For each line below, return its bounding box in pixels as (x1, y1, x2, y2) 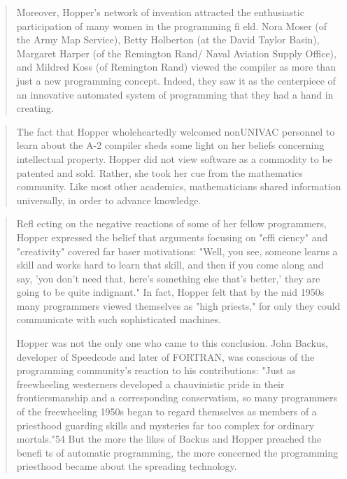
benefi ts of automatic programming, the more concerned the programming (16, 445, 338, 459)
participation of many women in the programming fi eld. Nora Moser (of (16, 18, 327, 33)
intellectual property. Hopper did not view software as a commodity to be (16, 151, 332, 166)
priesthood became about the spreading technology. (16, 459, 237, 473)
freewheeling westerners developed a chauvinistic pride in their (16, 376, 285, 391)
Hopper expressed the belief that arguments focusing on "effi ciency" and (16, 229, 328, 244)
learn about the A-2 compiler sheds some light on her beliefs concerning (16, 138, 325, 152)
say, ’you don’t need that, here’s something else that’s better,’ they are (16, 271, 320, 285)
